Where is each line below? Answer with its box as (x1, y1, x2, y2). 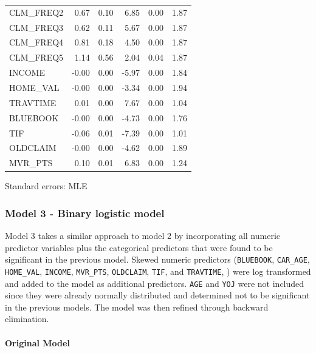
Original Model (5, 336, 70, 349)
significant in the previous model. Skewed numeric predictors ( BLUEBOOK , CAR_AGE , (5, 253, 310, 266)
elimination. (5, 312, 49, 325)
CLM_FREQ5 (9, 51, 64, 64)
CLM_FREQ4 (9, 36, 64, 49)
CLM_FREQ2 (9, 5, 64, 18)
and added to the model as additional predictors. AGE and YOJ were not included (5, 277, 304, 289)
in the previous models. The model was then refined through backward (5, 300, 269, 313)
